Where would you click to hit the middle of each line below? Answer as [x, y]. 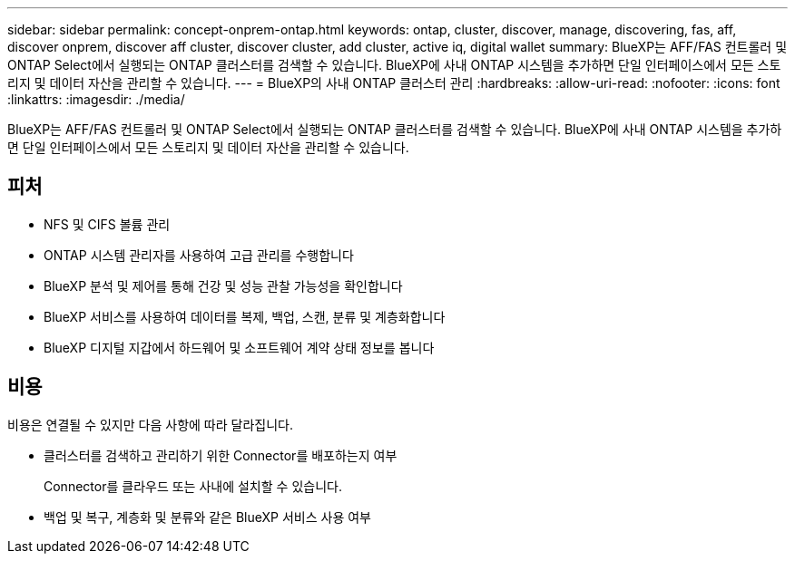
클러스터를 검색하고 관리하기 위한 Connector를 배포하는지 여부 [221, 455]
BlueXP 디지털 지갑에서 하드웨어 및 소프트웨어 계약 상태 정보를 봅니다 [239, 347]
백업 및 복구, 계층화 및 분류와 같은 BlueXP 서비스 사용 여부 [207, 517]
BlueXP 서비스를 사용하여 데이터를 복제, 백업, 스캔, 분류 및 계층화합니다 [245, 316]
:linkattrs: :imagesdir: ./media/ [96, 99]
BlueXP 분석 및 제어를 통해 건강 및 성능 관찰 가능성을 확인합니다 [223, 285]
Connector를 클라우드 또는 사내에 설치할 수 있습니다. [193, 486]
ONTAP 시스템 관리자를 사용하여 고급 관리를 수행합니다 [199, 255]
